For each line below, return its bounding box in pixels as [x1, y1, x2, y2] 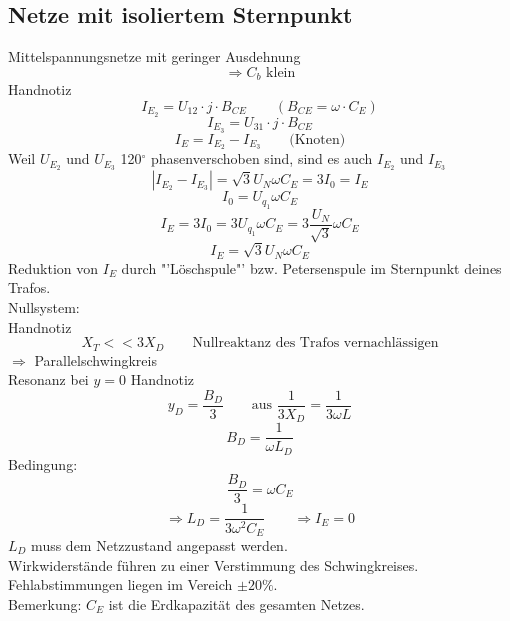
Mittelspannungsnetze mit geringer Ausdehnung [8, 46, 301, 67]
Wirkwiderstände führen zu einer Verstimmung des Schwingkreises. [8, 554, 419, 575]
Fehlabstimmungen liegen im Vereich [8, 574, 233, 595]
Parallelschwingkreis [34, 349, 157, 370]
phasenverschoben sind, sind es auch [151, 148, 373, 169]
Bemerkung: [8, 593, 82, 614]
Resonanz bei [8, 369, 89, 390]
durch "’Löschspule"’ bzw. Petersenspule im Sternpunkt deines [121, 257, 502, 278]
